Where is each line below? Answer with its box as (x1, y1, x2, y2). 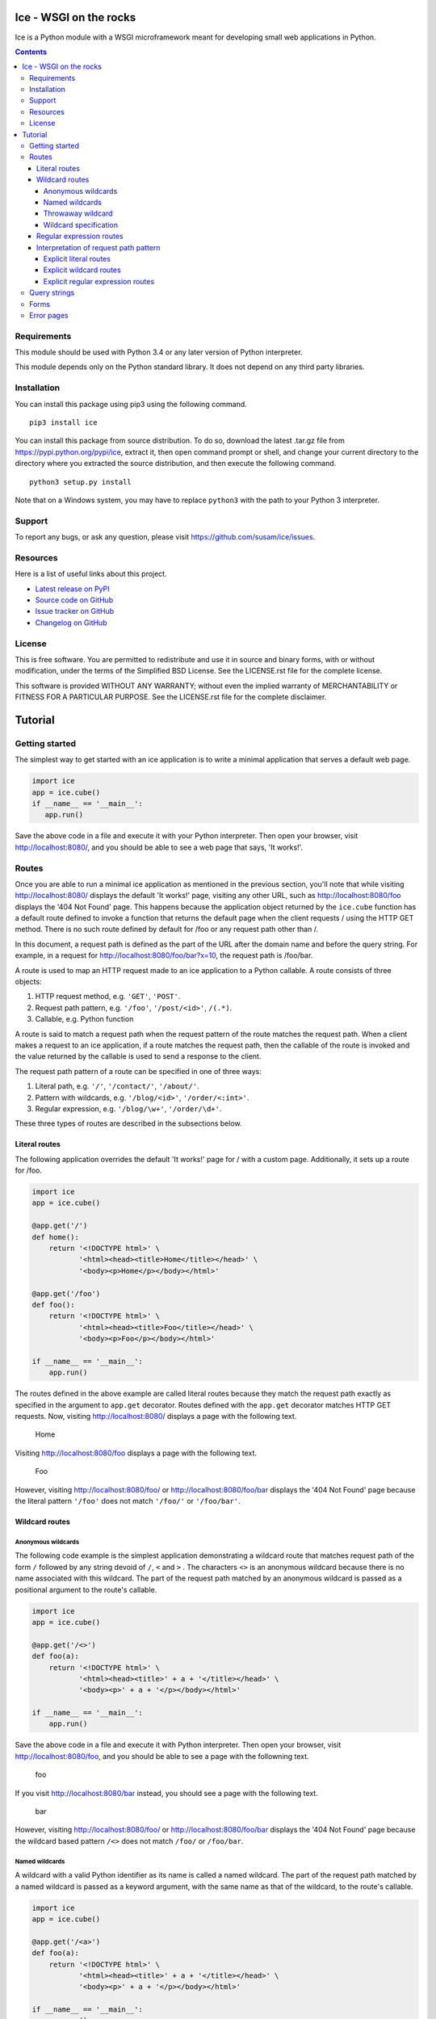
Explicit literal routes (43, 254, 111, 263)
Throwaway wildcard (43, 208, 113, 218)
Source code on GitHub (35, 594, 114, 605)
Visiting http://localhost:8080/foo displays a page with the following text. (15, 1448, 258, 1458)
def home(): (31, 1232, 80, 1241)
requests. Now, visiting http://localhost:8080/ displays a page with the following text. (15, 1412, 297, 1421)
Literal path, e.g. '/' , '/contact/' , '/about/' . (35, 1081, 199, 1091)
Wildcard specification (43, 220, 119, 229)
